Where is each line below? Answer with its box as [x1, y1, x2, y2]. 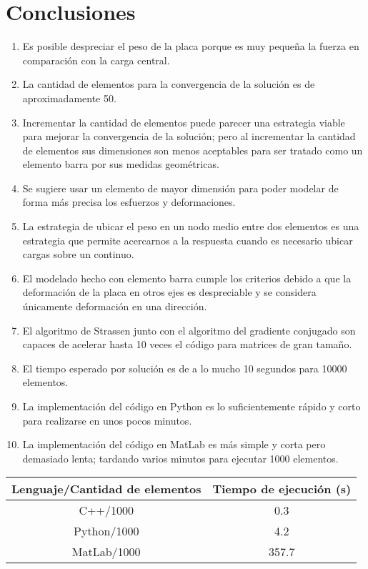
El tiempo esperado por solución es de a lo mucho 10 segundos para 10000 [22, 360, 347, 375]
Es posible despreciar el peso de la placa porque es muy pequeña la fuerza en [22, 39, 359, 54]
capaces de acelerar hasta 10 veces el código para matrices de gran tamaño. [22, 337, 352, 352]
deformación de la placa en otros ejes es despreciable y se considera [22, 284, 317, 300]
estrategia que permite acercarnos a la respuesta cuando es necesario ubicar [22, 232, 353, 247]
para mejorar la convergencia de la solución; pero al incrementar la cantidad [22, 129, 356, 144]
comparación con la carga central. [22, 52, 170, 67]
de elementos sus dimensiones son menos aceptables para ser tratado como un [22, 142, 363, 157]
